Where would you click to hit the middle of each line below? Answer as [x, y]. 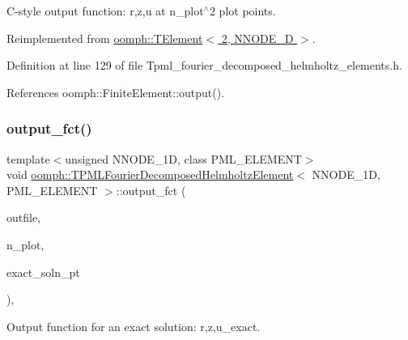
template [28, 158]
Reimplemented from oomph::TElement [105, 38]
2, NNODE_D [257, 38]
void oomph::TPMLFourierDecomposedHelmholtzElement [150, 174]
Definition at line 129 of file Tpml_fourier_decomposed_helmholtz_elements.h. [204, 65]
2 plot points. [242, 11]
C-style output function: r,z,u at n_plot [105, 11]
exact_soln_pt [43, 272]
